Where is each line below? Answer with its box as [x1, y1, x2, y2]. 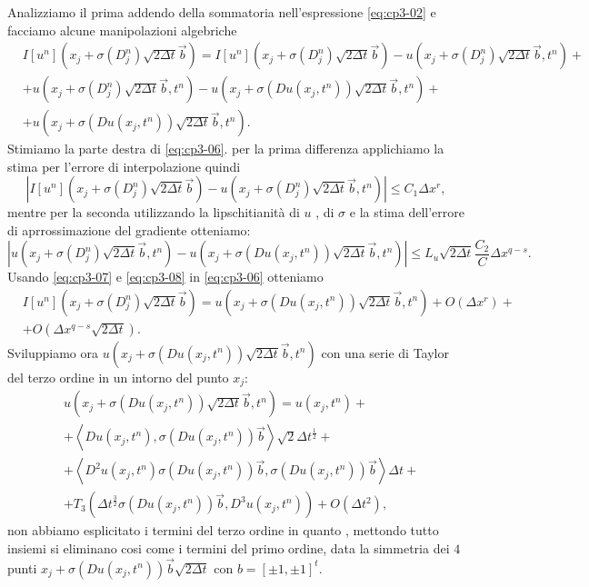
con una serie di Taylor [321, 343, 449, 362]
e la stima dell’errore [349, 203, 464, 222]
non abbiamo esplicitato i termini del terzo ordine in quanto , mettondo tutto [7, 521, 439, 540]
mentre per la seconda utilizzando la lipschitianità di [7, 203, 300, 222]
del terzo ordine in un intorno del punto [7, 367, 229, 386]
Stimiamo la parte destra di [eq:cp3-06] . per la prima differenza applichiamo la [7, 139, 444, 158]
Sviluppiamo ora [7, 343, 99, 362]
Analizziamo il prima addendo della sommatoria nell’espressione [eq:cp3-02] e [7, 3, 436, 21]
